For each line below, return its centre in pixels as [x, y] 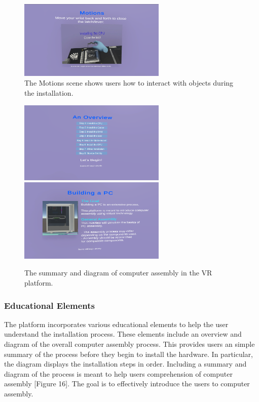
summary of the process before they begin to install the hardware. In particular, [128, 354]
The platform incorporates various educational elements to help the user [116, 324]
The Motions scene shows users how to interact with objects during [129, 83]
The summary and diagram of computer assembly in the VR [118, 273]
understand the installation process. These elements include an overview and [123, 334]
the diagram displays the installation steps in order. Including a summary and [125, 364]
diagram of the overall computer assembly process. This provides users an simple [129, 344]
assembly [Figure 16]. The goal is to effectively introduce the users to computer [127, 384]
